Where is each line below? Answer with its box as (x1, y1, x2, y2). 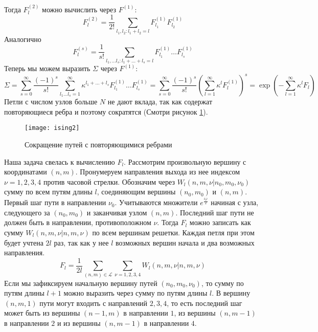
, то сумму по (201, 277, 244, 288)
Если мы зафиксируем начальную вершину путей (4, 277, 157, 288)
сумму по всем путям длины (4, 186, 93, 197)
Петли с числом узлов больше (4, 96, 98, 107)
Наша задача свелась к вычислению (4, 156, 115, 167)
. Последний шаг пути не (175, 207, 254, 217)
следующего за (4, 207, 50, 217)
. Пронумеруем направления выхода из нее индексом (75, 166, 240, 177)
